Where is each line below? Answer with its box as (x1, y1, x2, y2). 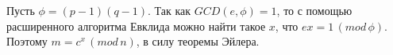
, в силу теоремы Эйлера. (136, 33, 260, 49)
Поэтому (6, 33, 48, 49)
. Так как (148, 2, 191, 18)
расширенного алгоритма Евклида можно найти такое (6, 17, 266, 34)
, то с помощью (276, 2, 353, 18)
